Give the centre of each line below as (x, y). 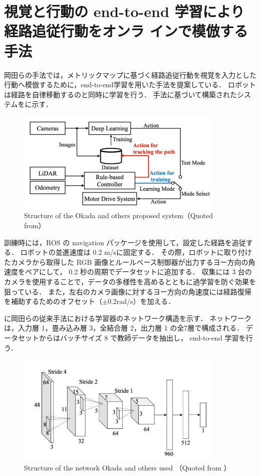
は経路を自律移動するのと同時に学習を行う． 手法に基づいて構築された (121, 94)
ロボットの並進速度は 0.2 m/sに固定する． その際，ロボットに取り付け (136, 252)
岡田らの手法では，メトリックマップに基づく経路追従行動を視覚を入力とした (130, 74)
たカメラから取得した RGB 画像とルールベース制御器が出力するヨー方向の (126, 262)
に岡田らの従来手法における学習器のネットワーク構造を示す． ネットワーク (128, 318)
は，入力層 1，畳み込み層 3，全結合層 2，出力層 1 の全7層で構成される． (124, 328)
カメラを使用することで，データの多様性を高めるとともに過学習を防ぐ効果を (130, 281)
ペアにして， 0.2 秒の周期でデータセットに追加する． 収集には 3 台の (138, 272)
